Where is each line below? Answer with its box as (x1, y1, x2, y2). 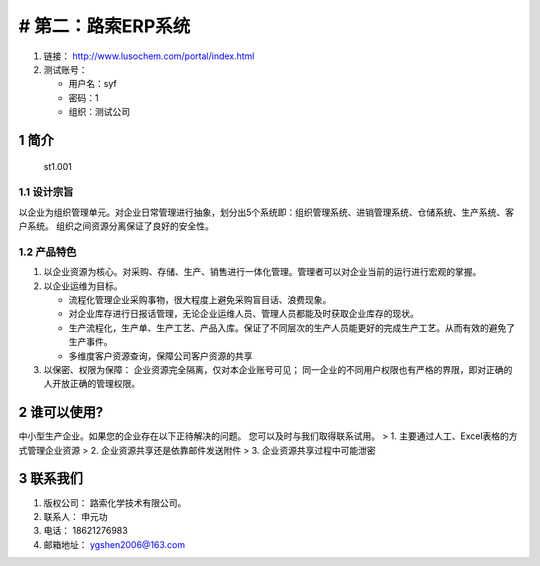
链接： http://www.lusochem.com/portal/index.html (43, 50, 255, 62)
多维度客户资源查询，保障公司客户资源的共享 (68, 350, 253, 362)
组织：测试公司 (68, 106, 130, 118)
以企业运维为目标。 (43, 280, 123, 292)
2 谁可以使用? (18, 404, 104, 421)
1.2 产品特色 (18, 245, 77, 259)
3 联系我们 (18, 470, 84, 487)
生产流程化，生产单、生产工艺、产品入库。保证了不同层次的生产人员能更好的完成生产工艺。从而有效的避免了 (68, 321, 515, 334)
